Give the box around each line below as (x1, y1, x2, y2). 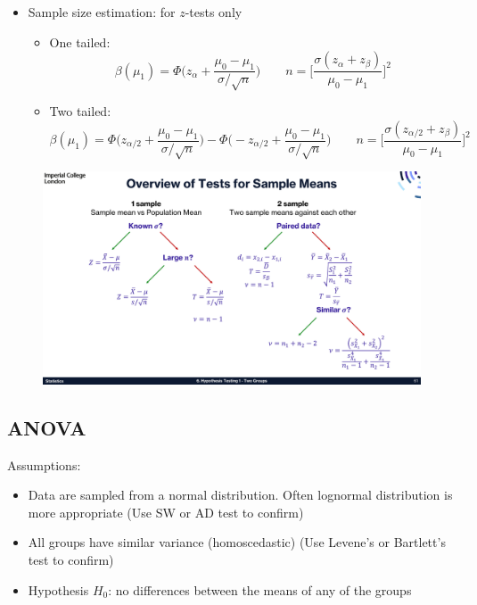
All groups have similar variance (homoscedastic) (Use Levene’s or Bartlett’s (28, 533, 446, 551)
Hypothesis (28, 580, 89, 599)
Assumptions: (7, 455, 81, 474)
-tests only (185, 3, 243, 21)
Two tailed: (49, 101, 111, 120)
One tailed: (49, 32, 111, 51)
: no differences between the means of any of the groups (108, 580, 412, 599)
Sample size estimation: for (28, 3, 176, 21)
